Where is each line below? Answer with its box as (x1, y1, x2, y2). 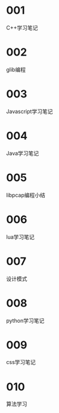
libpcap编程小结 (6, 191, 46, 198)
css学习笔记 (6, 359, 36, 366)
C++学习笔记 (6, 24, 38, 31)
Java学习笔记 (6, 149, 39, 157)
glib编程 (6, 66, 26, 73)
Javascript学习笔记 (6, 108, 53, 115)
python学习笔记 (6, 317, 45, 324)
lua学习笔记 (6, 233, 35, 240)
